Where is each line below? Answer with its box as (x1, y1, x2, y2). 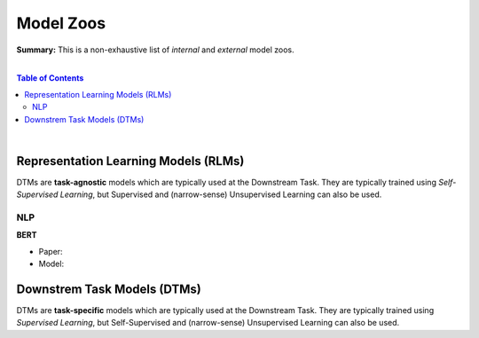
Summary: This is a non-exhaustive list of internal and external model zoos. (16, 44, 294, 55)
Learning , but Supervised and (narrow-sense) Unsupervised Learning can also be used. (59, 189, 382, 200)
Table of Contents (16, 73, 84, 83)
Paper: (38, 246, 63, 256)
